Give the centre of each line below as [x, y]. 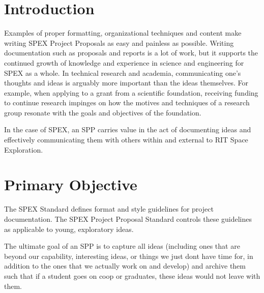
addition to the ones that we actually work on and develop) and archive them [125, 266]
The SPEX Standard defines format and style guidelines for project [109, 209]
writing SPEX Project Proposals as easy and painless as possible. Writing [119, 42]
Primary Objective [71, 184]
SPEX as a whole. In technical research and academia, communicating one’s [123, 72]
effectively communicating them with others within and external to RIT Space [126, 140]
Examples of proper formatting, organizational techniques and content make [123, 33]
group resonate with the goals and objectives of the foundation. [103, 112]
